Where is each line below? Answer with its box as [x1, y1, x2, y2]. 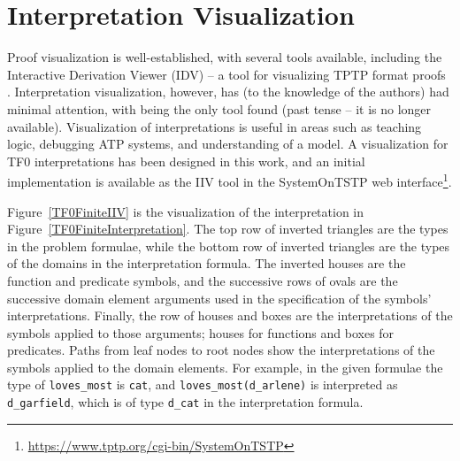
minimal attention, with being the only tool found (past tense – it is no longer [7, 99, 432, 118]
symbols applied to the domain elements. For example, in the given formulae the [7, 357, 443, 376]
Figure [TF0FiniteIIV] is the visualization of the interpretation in [7, 202, 364, 220]
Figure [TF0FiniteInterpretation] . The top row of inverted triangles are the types [7, 219, 448, 238]
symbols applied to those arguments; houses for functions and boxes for [7, 323, 395, 342]
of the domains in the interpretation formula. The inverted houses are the [7, 254, 406, 273]
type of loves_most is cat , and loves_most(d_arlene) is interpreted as [7, 375, 398, 394]
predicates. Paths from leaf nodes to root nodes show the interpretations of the [7, 341, 435, 359]
